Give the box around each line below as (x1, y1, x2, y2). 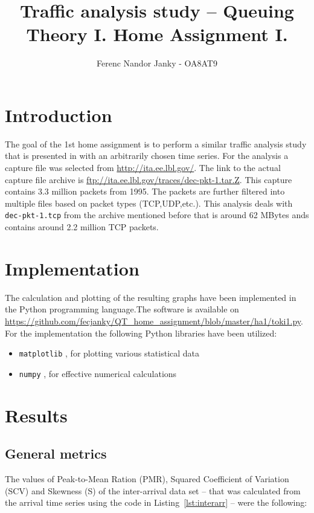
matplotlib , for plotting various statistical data (19, 347, 200, 360)
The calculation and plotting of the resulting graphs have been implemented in (5, 291, 296, 303)
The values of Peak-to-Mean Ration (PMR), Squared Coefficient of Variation (5, 473, 289, 485)
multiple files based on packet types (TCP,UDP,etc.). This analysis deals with (5, 196, 293, 209)
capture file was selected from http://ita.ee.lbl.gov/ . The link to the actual (5, 161, 281, 174)
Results (5, 402, 68, 427)
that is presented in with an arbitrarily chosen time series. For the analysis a (5, 149, 289, 162)
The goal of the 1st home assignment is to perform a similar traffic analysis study (5, 137, 307, 150)
